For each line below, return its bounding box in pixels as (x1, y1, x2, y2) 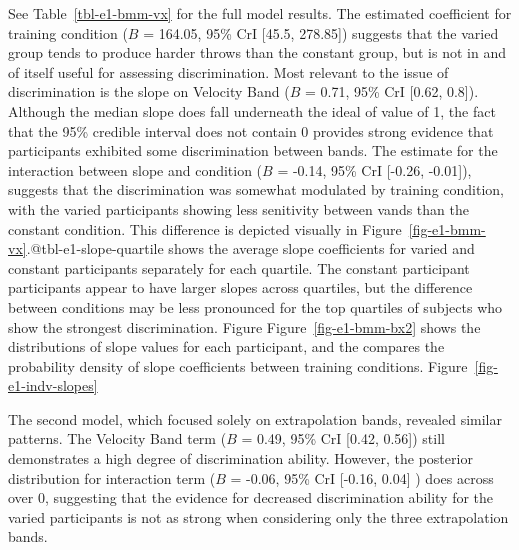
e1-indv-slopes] (8, 375, 98, 396)
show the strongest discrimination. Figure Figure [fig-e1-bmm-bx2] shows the (8, 316, 481, 337)
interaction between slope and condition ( (8, 159, 263, 180)
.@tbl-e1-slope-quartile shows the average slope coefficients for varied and (26, 238, 475, 259)
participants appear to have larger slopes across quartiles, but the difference (8, 277, 473, 298)
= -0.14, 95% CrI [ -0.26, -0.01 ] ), (277, 159, 472, 180)
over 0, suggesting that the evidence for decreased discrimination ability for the (8, 487, 494, 508)
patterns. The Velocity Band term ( (8, 428, 227, 449)
